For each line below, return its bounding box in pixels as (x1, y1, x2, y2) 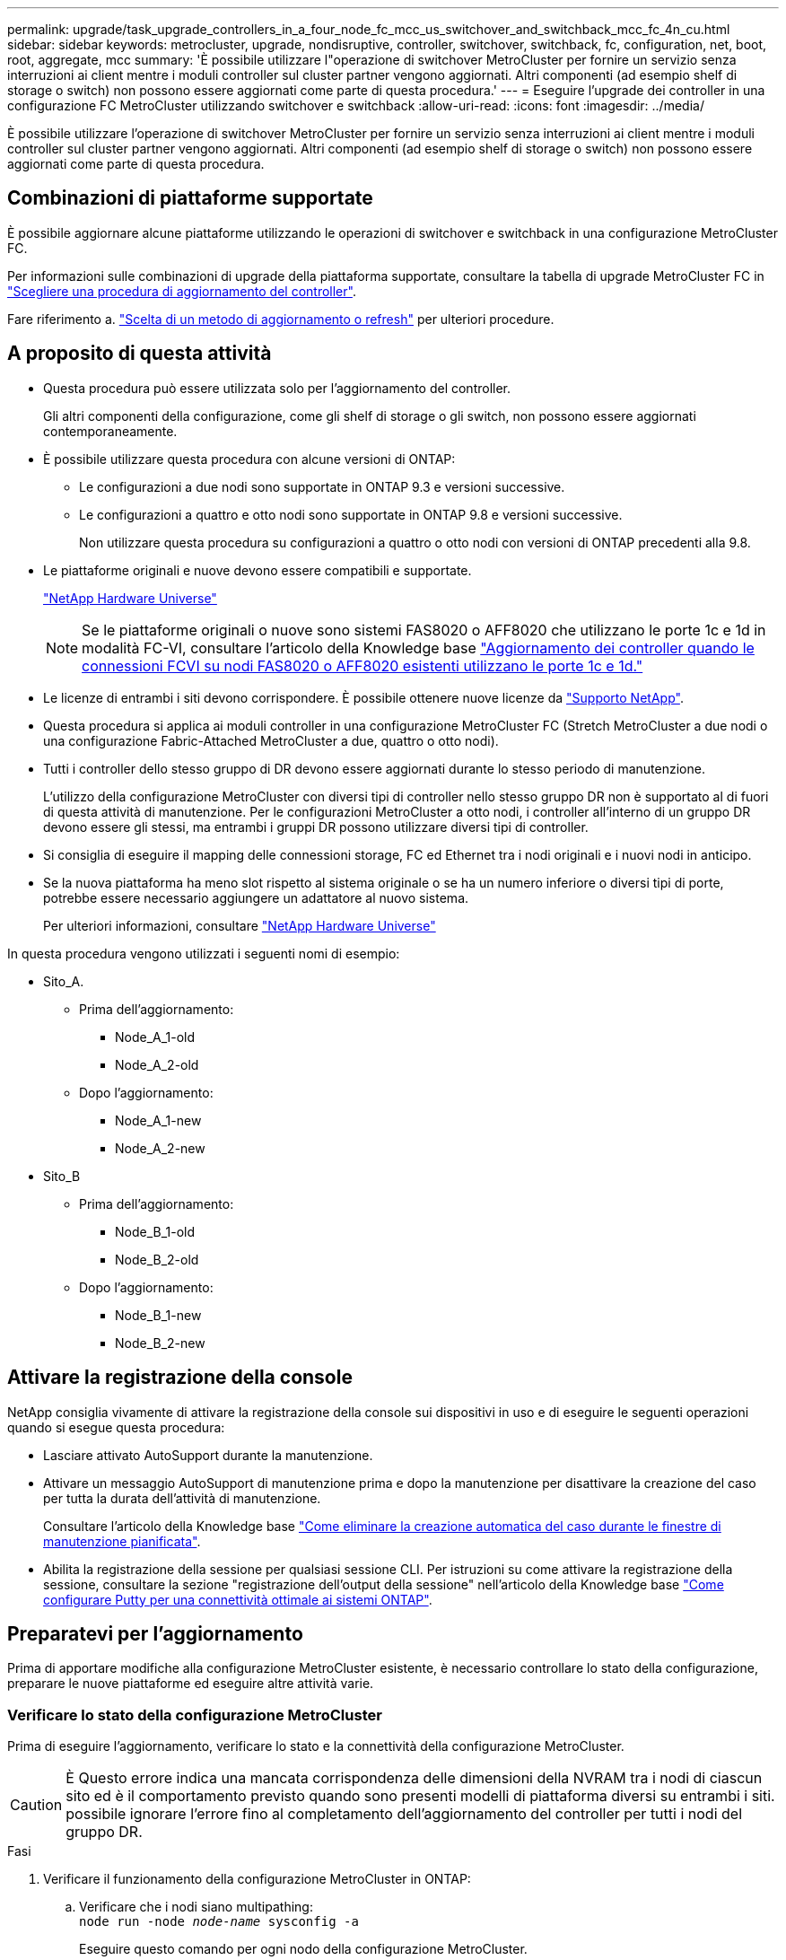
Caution (10, 1796, 63, 1815)
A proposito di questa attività (7, 342, 272, 365)
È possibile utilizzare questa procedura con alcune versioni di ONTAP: (43, 451, 456, 467)
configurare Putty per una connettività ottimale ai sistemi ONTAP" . (43, 1591, 432, 1607)
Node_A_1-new (115, 1112, 202, 1128)
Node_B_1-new (115, 1307, 202, 1323)
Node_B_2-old (115, 1251, 199, 1267)
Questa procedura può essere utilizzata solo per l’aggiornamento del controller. (43, 380, 511, 396)
